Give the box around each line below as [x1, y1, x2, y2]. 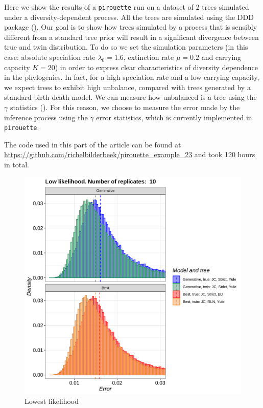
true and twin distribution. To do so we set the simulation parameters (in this [4, 41, 248, 52]
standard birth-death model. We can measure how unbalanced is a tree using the [4, 92, 257, 102]
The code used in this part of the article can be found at [4, 139, 181, 149]
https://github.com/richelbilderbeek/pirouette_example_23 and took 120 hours [4, 149, 255, 160]
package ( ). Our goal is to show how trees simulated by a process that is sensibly [4, 22, 257, 32]
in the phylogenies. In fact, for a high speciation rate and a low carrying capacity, [4, 72, 259, 82]
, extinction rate [123, 52, 174, 62]
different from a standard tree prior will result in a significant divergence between [4, 31, 259, 42]
